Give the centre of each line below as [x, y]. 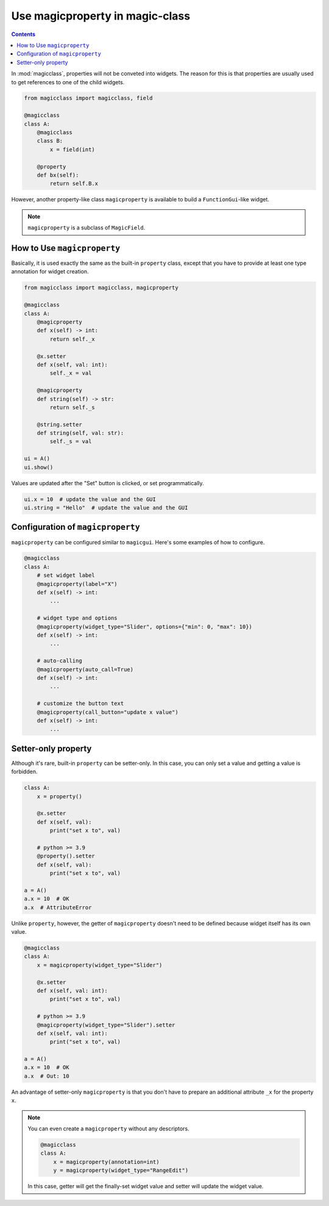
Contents [23, 34]
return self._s [73, 407]
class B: [50, 141]
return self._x [73, 339]
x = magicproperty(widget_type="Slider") [100, 965]
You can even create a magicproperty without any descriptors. [108, 1128]
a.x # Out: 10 [47, 1076]
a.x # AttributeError [58, 907]
